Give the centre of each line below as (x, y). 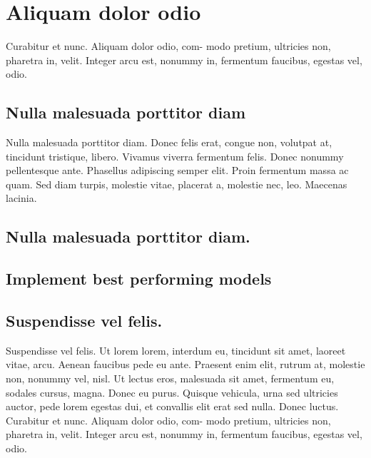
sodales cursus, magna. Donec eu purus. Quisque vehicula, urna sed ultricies (172, 392)
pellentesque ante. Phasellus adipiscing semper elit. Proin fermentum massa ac (177, 170)
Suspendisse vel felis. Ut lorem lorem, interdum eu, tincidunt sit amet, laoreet (176, 350)
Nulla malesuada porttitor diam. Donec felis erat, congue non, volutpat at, (169, 142)
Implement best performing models (139, 279)
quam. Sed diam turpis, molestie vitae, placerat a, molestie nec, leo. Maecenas (177, 184)
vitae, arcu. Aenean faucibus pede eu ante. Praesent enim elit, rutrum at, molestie (185, 364)
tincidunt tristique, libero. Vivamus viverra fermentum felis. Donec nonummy (175, 156)
